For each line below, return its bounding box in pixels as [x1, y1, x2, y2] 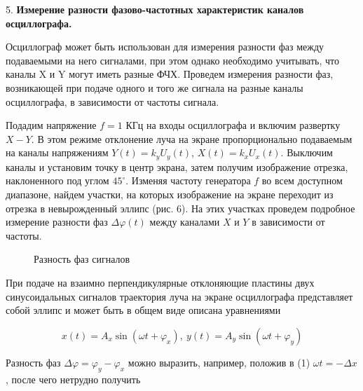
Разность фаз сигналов [34, 252, 130, 266]
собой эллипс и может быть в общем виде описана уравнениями [6, 303, 281, 317]
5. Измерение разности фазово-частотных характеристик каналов [6, 2, 304, 16]
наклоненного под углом [6, 173, 109, 188]
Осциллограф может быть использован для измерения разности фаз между [6, 39, 324, 54]
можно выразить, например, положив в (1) [128, 355, 310, 369]
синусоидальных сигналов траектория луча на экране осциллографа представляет [6, 289, 353, 303]
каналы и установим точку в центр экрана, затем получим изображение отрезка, [6, 159, 348, 174]
